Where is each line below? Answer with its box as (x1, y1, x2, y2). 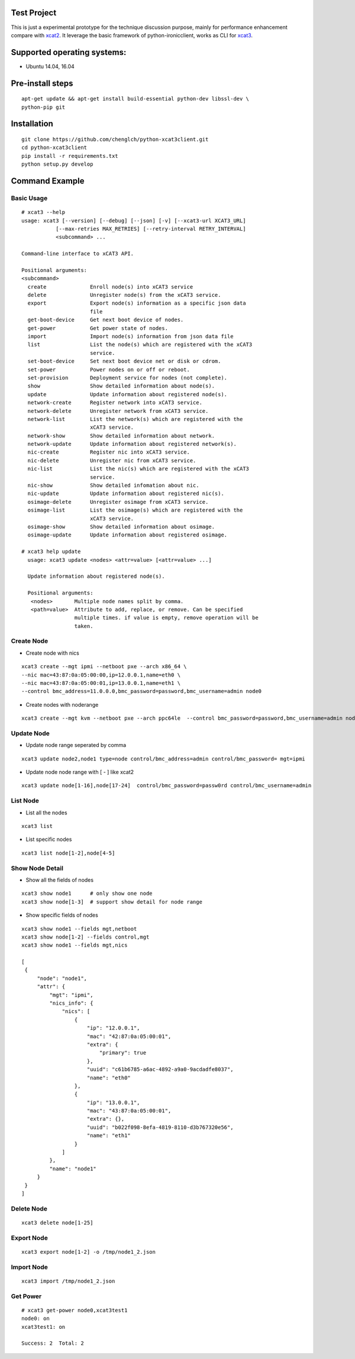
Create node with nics (25, 649, 79, 656)
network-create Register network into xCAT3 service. (27, 399, 202, 406)
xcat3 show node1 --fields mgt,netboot (21, 926, 137, 932)
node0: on (21, 1315, 50, 1322)
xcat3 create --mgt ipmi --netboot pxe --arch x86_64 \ (21, 663, 187, 670)
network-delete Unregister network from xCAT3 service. (27, 407, 209, 414)
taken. (74, 623, 93, 629)
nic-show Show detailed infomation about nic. (27, 482, 199, 489)
